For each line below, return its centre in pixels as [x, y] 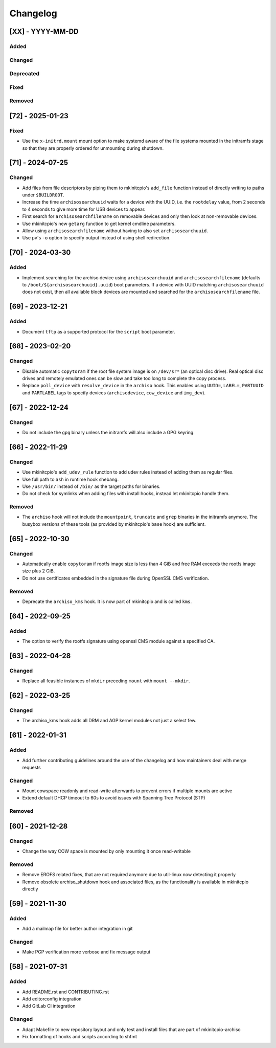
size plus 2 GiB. [39, 571]
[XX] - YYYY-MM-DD [44, 31]
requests [31, 767]
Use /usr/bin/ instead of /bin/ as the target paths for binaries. [91, 486]
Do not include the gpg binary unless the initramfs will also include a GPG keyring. [109, 432]
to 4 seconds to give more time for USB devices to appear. [84, 209]
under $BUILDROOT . [43, 195]
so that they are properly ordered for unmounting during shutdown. [93, 148]
